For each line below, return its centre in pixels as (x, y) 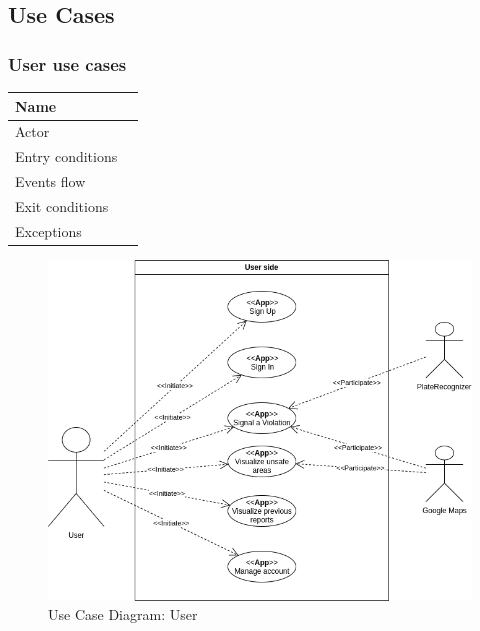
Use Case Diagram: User (123, 614)
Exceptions (48, 230)
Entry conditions (66, 156)
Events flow (50, 181)
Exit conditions (62, 205)
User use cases (67, 63)
